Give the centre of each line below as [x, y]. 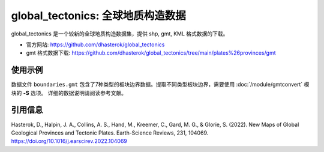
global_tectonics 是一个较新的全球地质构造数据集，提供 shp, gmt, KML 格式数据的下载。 [120, 34]
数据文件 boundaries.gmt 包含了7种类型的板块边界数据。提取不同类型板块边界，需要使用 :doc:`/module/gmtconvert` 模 [160, 85]
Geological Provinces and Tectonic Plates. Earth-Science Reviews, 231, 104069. [110, 133]
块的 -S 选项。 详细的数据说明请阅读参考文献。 [69, 93]
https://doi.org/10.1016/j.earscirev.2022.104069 [69, 141]
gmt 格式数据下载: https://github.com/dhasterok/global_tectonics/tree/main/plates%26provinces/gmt [151, 53]
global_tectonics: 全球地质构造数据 [98, 16]
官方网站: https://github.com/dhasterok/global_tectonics [95, 44]
